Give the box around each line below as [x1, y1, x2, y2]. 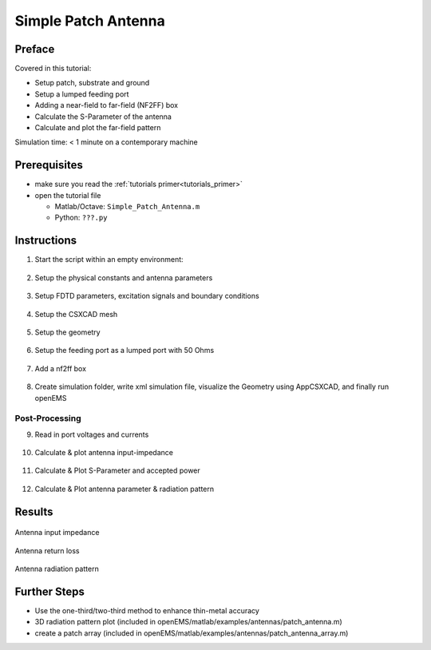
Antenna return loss [14, 545, 80, 555]
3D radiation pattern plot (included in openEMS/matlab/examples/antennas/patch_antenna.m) [34, 617, 342, 627]
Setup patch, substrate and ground [34, 78, 150, 88]
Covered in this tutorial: [14, 64, 92, 73]
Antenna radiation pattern [14, 564, 99, 574]
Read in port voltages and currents [34, 430, 149, 439]
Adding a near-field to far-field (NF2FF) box [34, 101, 179, 110]
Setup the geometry [34, 327, 101, 337]
